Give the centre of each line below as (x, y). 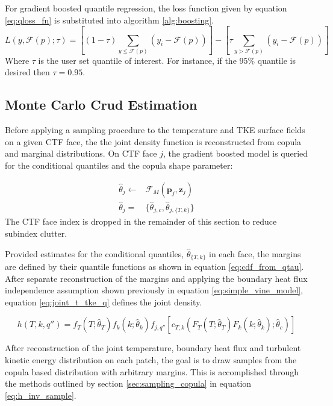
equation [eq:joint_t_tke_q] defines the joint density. (104, 301)
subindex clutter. (36, 233)
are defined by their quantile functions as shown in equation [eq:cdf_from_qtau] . (154, 266)
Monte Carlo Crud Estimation (101, 105)
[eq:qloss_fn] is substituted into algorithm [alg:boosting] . (110, 20)
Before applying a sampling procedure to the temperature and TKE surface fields (155, 130)
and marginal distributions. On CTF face (81, 153)
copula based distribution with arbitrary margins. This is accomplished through (152, 371)
